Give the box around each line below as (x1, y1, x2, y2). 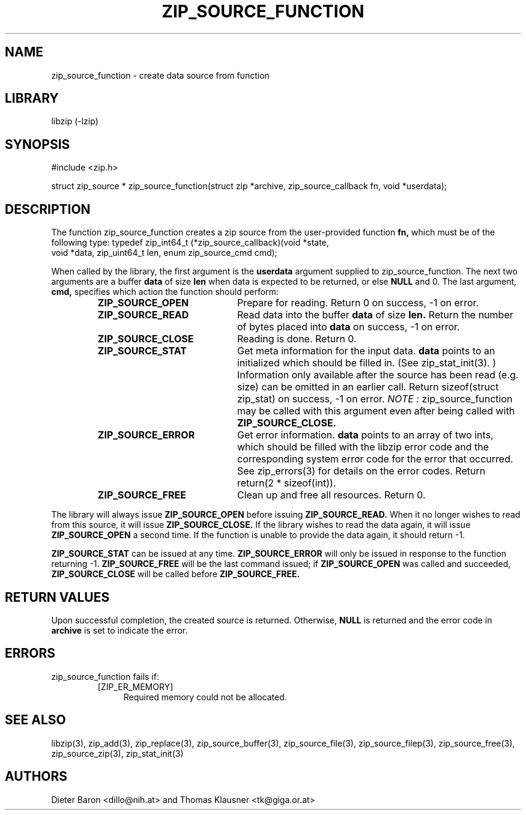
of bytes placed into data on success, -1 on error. (237, 321, 460, 333)
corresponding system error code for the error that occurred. (237, 453, 513, 465)
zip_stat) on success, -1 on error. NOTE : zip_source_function (237, 393, 513, 405)
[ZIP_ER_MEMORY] (97, 681, 174, 692)
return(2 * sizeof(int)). (237, 477, 336, 489)
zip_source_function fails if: (51, 671, 159, 682)
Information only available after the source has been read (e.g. (237, 369, 519, 381)
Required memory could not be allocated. (123, 691, 287, 702)
